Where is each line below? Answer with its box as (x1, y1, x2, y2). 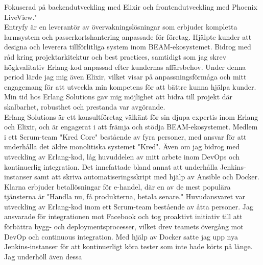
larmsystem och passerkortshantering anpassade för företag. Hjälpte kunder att (4, 31, 252, 42)
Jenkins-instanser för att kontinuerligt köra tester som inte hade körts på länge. (4, 241, 253, 252)
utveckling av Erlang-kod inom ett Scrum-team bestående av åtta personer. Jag (4, 201, 253, 211)
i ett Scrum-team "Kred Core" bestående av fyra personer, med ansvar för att (4, 131, 247, 142)
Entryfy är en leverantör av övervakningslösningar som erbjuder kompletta (4, 21, 237, 32)
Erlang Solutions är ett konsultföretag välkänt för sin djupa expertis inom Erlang (4, 111, 258, 122)
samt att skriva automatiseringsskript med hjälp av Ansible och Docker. (34, 171, 259, 182)
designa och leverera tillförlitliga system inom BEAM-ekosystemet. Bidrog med (4, 41, 251, 52)
